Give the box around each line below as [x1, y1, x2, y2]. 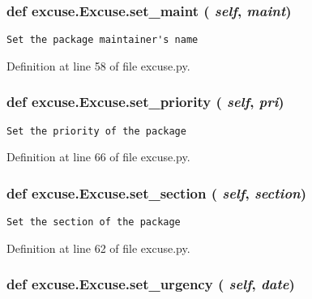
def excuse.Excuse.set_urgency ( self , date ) [6, 274, 295, 294]
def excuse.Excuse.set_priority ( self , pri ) [6, 92, 284, 112]
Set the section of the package [6, 216, 181, 229]
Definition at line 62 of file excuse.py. [6, 239, 190, 256]
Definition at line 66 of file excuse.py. [6, 148, 190, 165]
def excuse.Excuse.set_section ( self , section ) [6, 182, 307, 203]
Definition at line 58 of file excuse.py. [6, 57, 190, 74]
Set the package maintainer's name [6, 34, 199, 46]
